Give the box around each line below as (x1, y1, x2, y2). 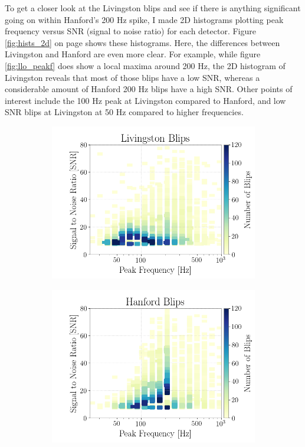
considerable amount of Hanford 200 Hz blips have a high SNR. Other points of (5, 83, 293, 95)
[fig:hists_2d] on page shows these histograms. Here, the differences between (5, 36, 280, 48)
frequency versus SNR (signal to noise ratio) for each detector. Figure (5, 25, 256, 37)
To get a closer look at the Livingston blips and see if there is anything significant (5, 2, 301, 14)
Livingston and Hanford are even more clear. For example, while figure (5, 48, 261, 60)
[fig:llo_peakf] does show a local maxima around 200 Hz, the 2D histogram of (5, 59, 286, 71)
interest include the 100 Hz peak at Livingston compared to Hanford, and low (5, 94, 286, 106)
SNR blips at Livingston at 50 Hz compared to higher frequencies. (5, 106, 244, 118)
